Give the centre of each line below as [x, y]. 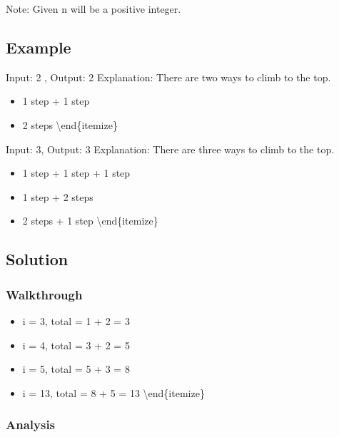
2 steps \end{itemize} [70, 124]
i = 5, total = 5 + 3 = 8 [76, 369]
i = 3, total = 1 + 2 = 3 [76, 320]
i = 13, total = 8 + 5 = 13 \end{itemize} [113, 392]
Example [39, 47]
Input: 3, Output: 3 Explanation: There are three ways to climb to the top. [170, 149]
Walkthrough [44, 294]
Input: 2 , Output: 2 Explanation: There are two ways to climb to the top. [168, 77]
